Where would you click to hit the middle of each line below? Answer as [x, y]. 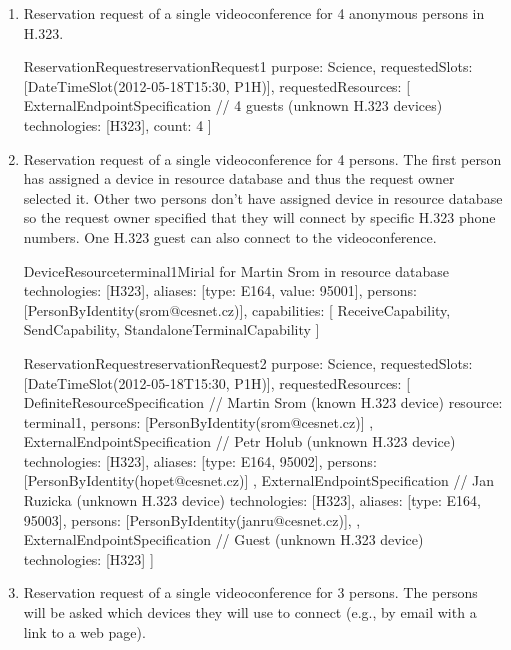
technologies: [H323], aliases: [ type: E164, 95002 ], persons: [200, 460]
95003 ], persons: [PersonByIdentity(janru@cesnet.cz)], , [192, 519]
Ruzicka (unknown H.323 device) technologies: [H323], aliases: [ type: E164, [252, 500]
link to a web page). [84, 631]
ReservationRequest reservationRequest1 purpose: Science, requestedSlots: [248, 66]
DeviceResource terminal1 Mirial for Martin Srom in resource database [236, 270]
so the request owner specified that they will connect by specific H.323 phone [259, 217]
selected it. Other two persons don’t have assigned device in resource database [263, 197]
